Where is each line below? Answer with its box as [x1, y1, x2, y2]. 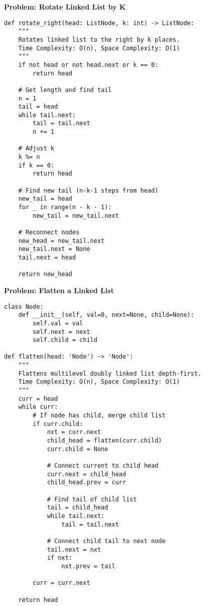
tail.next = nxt [47, 546, 101, 553]
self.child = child [33, 336, 98, 344]
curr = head [18, 395, 58, 402]
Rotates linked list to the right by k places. [18, 36, 180, 43]
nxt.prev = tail [61, 562, 115, 570]
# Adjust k [18, 145, 55, 152]
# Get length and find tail [18, 86, 112, 94]
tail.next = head [18, 253, 76, 261]
